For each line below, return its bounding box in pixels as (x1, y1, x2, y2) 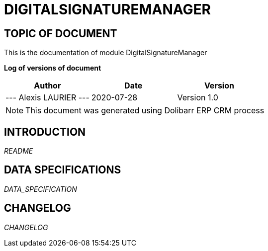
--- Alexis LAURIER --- (5, 92, 89, 103)
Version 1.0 (177, 92, 218, 103)
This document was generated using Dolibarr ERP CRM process (25, 105, 265, 116)
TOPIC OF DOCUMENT (4, 27, 117, 40)
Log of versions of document (4, 64, 101, 73)
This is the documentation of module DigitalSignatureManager (4, 48, 207, 57)
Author (34, 81, 61, 91)
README (4, 147, 33, 156)
